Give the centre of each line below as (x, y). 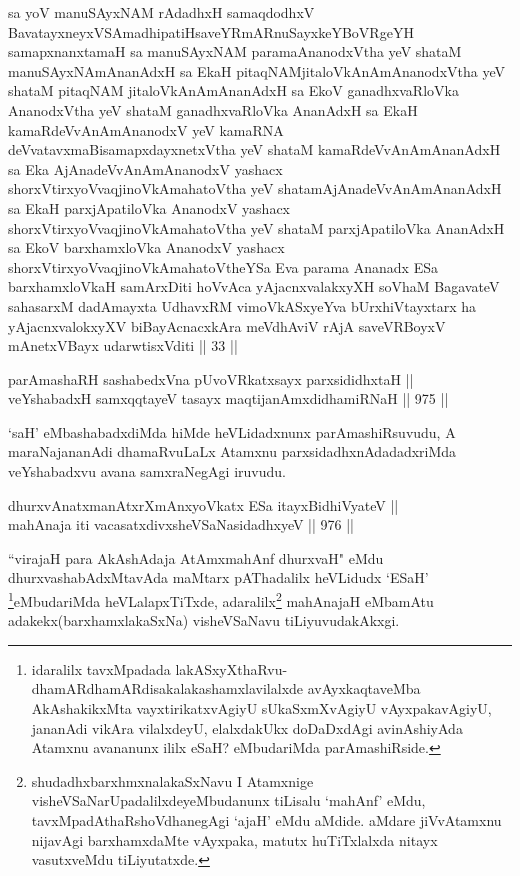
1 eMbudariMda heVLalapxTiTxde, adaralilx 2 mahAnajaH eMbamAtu (221, 599)
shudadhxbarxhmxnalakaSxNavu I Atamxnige (172, 780)
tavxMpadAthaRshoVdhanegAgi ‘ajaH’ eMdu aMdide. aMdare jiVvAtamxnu (266, 820)
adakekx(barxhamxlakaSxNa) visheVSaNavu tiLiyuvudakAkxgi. (204, 620)
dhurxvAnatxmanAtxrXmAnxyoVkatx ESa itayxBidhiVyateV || (203, 504)
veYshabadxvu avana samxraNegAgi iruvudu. (147, 471)
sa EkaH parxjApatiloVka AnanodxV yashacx (149, 207)
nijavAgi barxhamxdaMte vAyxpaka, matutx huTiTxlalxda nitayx (234, 839)
